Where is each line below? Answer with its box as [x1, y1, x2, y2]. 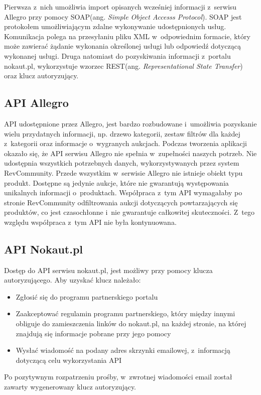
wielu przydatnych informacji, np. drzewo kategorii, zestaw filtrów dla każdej [4, 128, 240, 139]
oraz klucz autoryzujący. [4, 70, 79, 81]
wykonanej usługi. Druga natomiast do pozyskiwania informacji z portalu [4, 50, 231, 61]
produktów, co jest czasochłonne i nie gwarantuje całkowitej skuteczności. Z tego [4, 207, 254, 217]
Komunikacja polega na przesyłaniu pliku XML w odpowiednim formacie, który [4, 31, 250, 41]
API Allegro [4, 95, 69, 110]
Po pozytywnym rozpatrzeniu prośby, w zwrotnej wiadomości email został [4, 371, 232, 382]
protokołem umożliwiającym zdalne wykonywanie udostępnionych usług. [4, 21, 226, 32]
